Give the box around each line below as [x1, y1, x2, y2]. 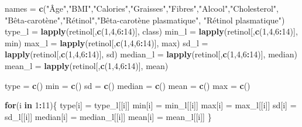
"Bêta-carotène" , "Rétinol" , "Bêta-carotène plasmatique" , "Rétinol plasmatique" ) [5, 13, 285, 26]
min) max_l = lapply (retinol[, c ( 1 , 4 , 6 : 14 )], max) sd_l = [5, 36, 208, 49]
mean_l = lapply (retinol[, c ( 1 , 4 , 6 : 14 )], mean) [5, 59, 169, 71]
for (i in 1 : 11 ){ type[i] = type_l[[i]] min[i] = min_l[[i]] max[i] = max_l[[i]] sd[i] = [5, 99, 297, 111]
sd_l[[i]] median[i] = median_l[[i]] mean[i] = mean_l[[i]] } [5, 110, 212, 122]
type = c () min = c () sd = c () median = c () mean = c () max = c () [5, 79, 250, 91]
